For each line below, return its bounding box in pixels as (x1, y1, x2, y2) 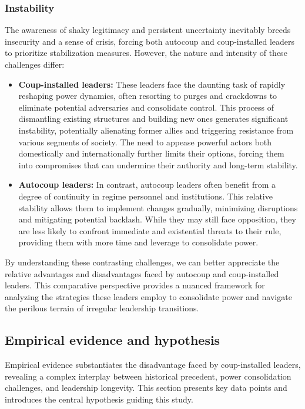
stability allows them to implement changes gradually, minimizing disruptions (18, 201, 298, 214)
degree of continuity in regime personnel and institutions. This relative (18, 189, 273, 202)
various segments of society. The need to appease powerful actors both (18, 135, 272, 148)
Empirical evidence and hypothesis (5, 331, 220, 349)
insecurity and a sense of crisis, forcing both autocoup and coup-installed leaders (5, 35, 295, 47)
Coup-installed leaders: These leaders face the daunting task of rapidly (18, 78, 286, 90)
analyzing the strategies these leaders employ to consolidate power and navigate (5, 290, 292, 302)
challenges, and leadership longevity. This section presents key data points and (5, 381, 287, 394)
